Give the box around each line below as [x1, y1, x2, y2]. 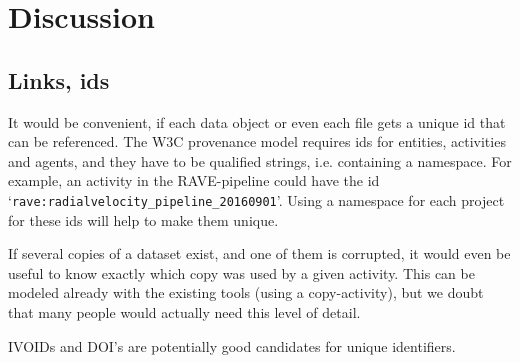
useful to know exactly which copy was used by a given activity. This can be [8, 262, 475, 283]
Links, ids [8, 64, 110, 95]
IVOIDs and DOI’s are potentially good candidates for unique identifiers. [8, 335, 456, 356]
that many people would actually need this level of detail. [8, 301, 361, 322]
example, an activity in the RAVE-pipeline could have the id [8, 170, 380, 191]
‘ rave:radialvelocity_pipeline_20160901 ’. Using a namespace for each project [8, 189, 505, 210]
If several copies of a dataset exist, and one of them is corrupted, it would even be [8, 243, 511, 264]
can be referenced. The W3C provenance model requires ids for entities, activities [8, 131, 506, 152]
